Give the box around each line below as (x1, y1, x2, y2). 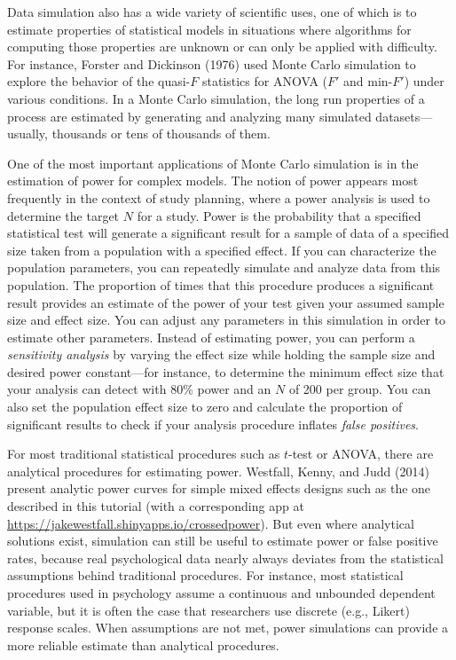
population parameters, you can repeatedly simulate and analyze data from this (7, 258, 441, 277)
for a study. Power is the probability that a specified (137, 206, 421, 224)
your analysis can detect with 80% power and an (7, 380, 271, 398)
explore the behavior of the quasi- (7, 72, 191, 90)
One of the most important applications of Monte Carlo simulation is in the (7, 153, 419, 172)
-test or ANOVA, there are (287, 444, 434, 463)
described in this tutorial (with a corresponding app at (7, 497, 304, 515)
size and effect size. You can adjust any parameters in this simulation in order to (7, 310, 446, 329)
